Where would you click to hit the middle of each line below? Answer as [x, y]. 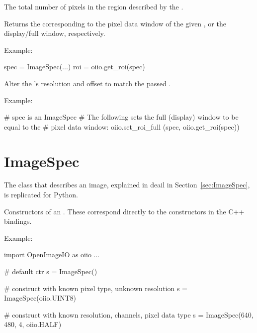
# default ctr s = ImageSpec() [51, 271]
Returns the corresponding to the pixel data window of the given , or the [115, 23]
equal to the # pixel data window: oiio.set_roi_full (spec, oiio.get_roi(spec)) [122, 126]
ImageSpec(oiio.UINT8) [40, 298]
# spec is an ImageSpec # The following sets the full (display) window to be [121, 117]
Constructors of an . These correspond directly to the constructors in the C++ [124, 211]
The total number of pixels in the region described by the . [94, 6]
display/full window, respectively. [55, 33]
